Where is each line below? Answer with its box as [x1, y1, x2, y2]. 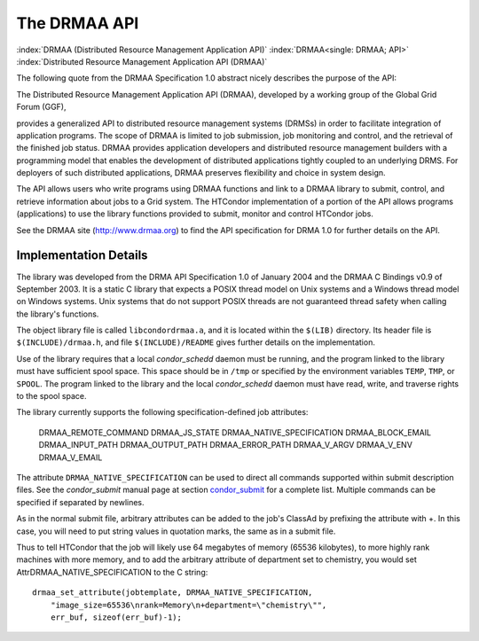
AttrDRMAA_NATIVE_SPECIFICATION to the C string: [16, 567, 208, 577]
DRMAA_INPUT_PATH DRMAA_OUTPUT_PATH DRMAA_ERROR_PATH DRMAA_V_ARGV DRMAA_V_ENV [38, 440, 412, 450]
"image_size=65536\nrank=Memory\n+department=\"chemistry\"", [50, 599, 327, 610]
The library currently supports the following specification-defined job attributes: [16, 407, 309, 418]
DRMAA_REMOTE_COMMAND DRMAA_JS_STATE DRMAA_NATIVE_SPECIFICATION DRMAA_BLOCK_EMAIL [38, 426, 432, 438]
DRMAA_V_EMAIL [38, 452, 103, 463]
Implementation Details [16, 248, 148, 263]
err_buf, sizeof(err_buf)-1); [50, 612, 182, 622]
